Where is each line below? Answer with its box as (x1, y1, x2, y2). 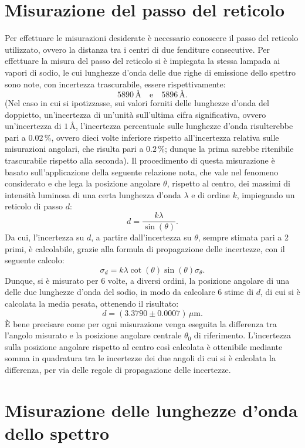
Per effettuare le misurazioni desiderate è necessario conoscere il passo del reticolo (5, 32, 299, 44)
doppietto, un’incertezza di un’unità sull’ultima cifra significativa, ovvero (5, 108, 266, 120)
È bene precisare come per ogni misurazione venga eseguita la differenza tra (5, 317, 277, 330)
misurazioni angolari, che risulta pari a (5, 142, 144, 155)
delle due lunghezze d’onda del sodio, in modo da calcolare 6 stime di (5, 286, 254, 298)
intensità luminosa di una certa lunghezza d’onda (5, 188, 181, 201)
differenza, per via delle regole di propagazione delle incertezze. (5, 364, 231, 376)
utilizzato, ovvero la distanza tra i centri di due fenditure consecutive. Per (5, 43, 270, 55)
